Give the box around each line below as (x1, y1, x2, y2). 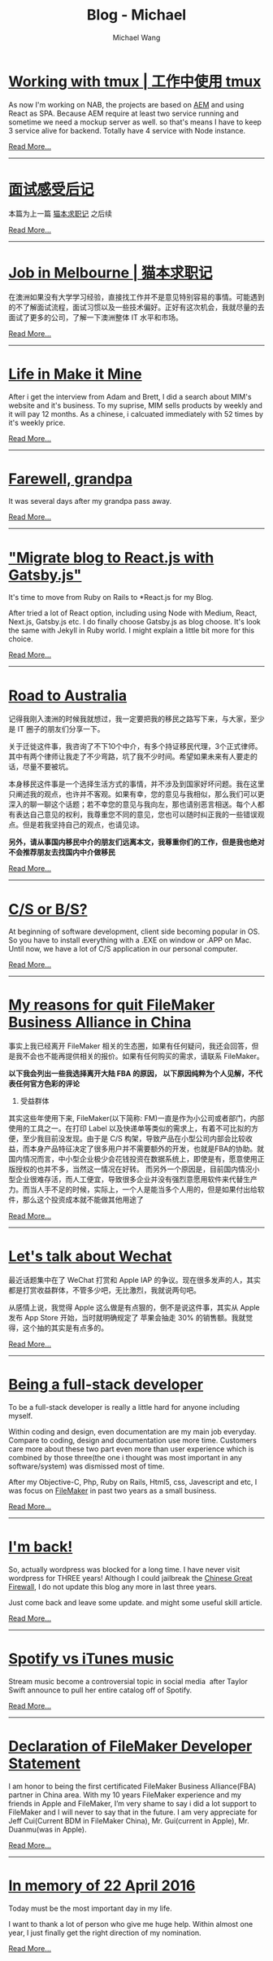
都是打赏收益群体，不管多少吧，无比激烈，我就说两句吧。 (8, 1285, 201, 1295)
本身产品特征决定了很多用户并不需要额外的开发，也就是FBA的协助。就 (29, 1144, 265, 1153)
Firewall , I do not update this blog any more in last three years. (8, 1582, 217, 1591)
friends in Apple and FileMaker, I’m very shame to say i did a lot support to (8, 1798, 258, 1808)
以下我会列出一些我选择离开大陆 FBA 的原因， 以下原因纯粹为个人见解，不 (8, 1069, 256, 1079)
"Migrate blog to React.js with (8, 548, 214, 567)
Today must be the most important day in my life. (8, 1903, 172, 1913)
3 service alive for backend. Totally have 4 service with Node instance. (8, 125, 246, 135)
